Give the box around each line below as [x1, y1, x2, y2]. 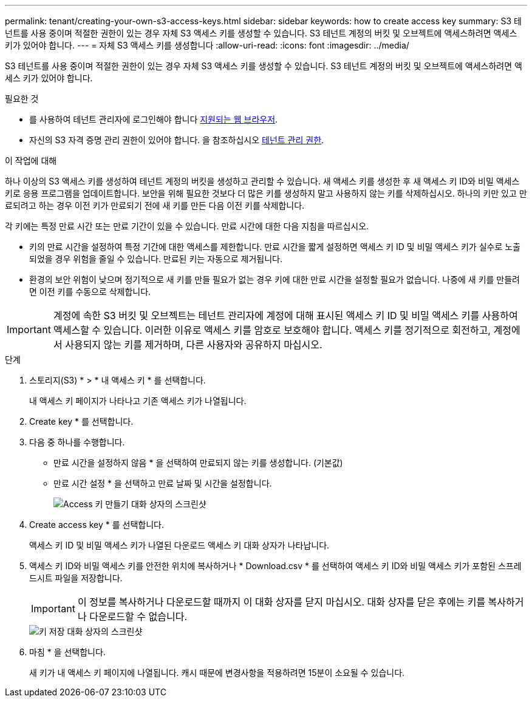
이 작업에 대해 [5, 155, 57, 166]
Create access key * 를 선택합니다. [29, 519, 164, 530]
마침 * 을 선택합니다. [29, 647, 106, 657]
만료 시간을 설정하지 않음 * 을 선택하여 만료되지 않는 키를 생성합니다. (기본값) [53, 457, 343, 468]
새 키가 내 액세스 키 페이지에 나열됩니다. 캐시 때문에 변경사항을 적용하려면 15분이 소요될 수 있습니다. [29, 667, 405, 678]
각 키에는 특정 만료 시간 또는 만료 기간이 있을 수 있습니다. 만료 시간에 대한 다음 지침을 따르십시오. [5, 221, 369, 231]
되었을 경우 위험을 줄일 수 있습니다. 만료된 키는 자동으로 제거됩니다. [29, 254, 283, 264]
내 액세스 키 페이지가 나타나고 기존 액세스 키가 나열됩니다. [29, 396, 247, 406]
